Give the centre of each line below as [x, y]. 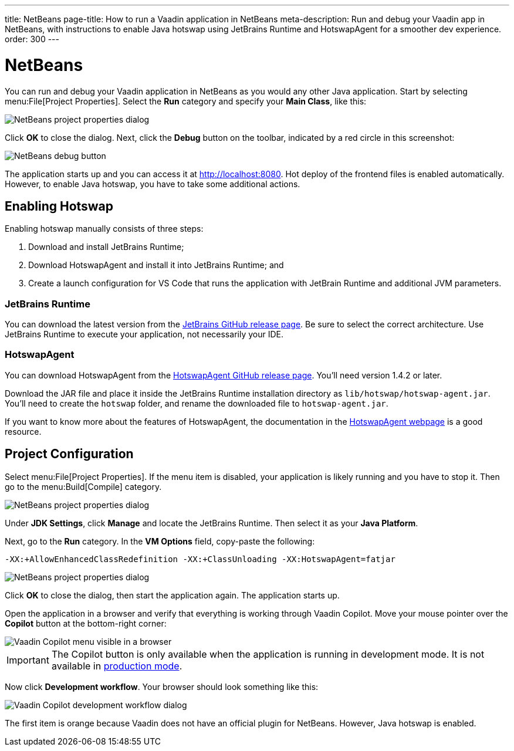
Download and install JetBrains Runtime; [106, 247]
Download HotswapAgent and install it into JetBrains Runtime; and [156, 265]
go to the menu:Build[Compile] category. [83, 486]
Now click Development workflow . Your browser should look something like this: [162, 686]
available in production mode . [117, 666]
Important [28, 660]
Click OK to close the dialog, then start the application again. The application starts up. [172, 595]
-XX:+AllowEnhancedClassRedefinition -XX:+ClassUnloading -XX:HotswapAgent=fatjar [200, 559]
